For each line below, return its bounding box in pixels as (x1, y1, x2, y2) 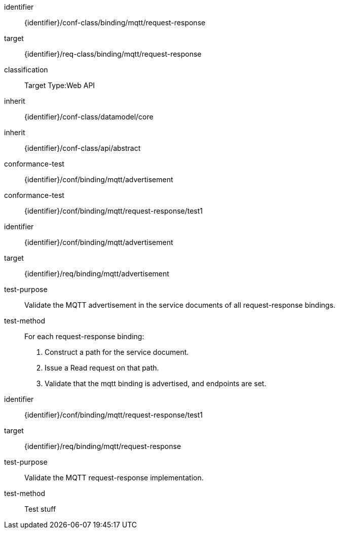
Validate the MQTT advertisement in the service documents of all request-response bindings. (24, 301, 335, 309)
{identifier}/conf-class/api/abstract (24, 144, 141, 152)
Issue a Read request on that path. (45, 363, 159, 372)
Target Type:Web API (24, 81, 95, 90)
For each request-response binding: (24, 332, 144, 341)
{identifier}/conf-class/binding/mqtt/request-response (24, 18, 206, 27)
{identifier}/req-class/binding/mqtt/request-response (24, 50, 202, 58)
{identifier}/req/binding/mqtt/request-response (24, 442, 181, 450)
